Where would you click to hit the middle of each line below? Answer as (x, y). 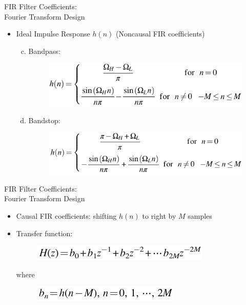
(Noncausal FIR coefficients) (160, 34)
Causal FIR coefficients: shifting (66, 216)
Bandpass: (44, 51)
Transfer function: (44, 233)
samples (200, 216)
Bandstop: (44, 120)
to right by (159, 216)
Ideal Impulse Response (53, 34)
